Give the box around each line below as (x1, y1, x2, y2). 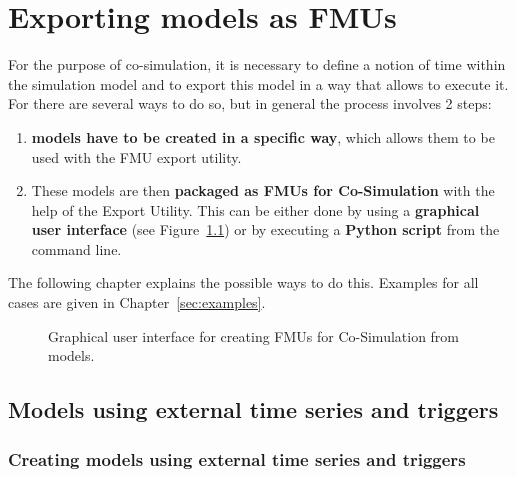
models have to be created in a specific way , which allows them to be (31, 126, 495, 147)
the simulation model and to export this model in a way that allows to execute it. (8, 73, 509, 94)
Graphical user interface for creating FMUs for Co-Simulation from (48, 325, 460, 346)
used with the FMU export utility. (31, 146, 242, 167)
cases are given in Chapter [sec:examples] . (8, 292, 266, 313)
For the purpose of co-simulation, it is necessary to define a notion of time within (8, 54, 506, 75)
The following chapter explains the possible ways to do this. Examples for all (8, 272, 479, 293)
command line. (31, 238, 122, 259)
